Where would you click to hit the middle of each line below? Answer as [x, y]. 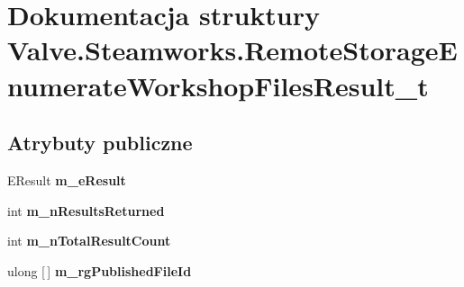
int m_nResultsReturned [86, 210]
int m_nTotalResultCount [89, 241]
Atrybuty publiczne [100, 143]
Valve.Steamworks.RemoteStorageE [232, 50]
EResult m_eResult [67, 179]
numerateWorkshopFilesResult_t [218, 85]
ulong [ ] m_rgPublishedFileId [100, 270]
